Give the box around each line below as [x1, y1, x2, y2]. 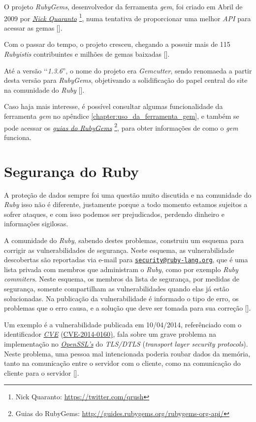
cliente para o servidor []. [4, 367, 79, 378]
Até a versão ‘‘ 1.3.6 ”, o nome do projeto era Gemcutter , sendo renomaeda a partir [4, 65, 252, 75]
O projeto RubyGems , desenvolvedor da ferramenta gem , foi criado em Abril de [4, 1, 243, 11]
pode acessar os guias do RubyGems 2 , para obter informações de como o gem [4, 121, 238, 133]
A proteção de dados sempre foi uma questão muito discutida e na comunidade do [4, 189, 252, 200]
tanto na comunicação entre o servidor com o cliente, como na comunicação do [4, 358, 241, 368]
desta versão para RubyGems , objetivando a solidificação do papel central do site [4, 75, 248, 85]
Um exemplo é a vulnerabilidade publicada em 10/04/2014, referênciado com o [4, 319, 242, 329]
